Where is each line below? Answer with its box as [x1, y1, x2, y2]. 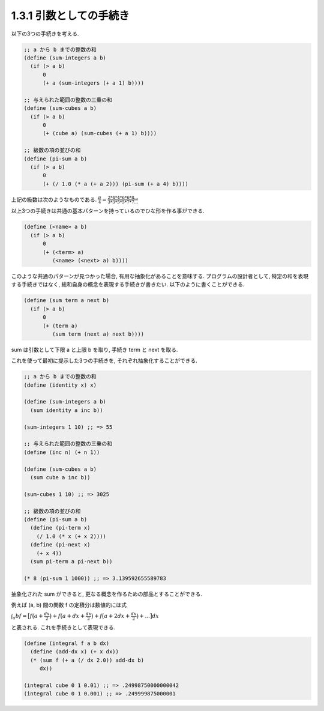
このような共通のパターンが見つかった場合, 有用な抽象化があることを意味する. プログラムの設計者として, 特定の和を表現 [11, 273, 309, 279]
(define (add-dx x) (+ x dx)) [30, 649, 119, 655]
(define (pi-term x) [30, 524, 91, 531]
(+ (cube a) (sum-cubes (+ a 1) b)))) [43, 130, 157, 137]
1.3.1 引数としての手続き [11, 9, 130, 22]
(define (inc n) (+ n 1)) [23, 449, 100, 456]
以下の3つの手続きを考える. [11, 30, 79, 37]
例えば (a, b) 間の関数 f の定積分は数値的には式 [11, 601, 127, 609]
